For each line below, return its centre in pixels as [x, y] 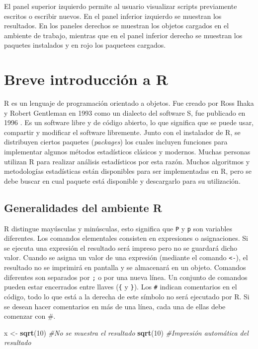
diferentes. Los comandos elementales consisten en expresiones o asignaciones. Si [126, 238]
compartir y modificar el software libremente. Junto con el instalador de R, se [122, 132]
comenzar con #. [30, 316]
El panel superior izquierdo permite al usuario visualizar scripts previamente [121, 6]
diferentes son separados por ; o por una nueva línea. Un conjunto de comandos [126, 277]
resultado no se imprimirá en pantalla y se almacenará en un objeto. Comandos [125, 267]
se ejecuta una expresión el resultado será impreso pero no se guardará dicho [121, 247]
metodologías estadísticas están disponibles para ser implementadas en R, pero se [128, 171]
